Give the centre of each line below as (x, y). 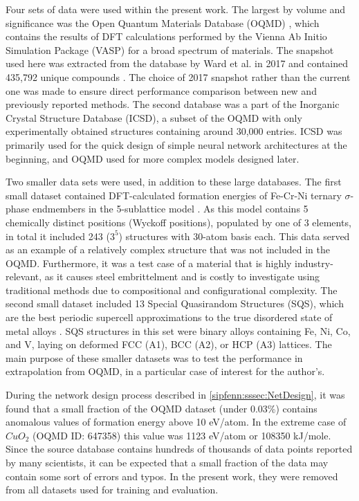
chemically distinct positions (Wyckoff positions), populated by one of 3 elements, (178, 222)
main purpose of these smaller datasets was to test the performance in (154, 357)
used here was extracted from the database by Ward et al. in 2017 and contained (177, 63)
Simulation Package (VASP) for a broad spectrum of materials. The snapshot (170, 49)
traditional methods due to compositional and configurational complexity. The (172, 290)
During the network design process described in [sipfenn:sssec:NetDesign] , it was (175, 395)
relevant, (24, 276)
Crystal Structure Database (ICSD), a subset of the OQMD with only (154, 117)
